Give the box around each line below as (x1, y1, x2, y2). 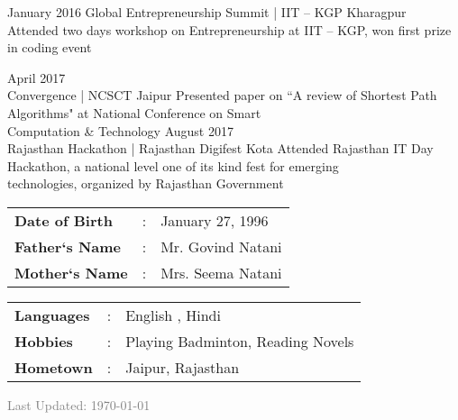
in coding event (7, 38, 92, 57)
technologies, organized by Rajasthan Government (7, 174, 284, 193)
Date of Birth (14, 209, 113, 231)
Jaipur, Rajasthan (125, 356, 240, 378)
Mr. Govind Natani (160, 235, 282, 257)
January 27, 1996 (160, 209, 269, 231)
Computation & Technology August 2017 (7, 121, 234, 140)
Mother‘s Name (14, 261, 128, 283)
